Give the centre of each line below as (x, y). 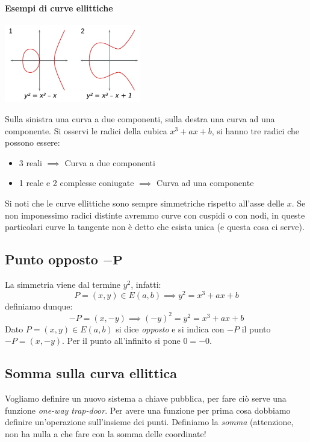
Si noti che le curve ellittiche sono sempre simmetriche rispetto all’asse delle (145, 203)
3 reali (30, 162)
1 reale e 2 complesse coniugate (76, 183)
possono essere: (33, 142)
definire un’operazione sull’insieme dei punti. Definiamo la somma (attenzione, (149, 422)
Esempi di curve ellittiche (59, 8)
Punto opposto (51, 259)
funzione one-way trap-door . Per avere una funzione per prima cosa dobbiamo (148, 410)
